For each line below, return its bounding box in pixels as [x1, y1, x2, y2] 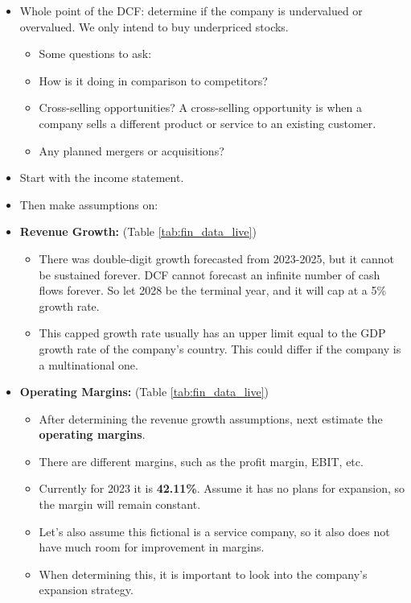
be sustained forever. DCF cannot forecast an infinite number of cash [39, 266, 380, 283]
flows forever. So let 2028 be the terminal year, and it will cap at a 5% [39, 282, 387, 299]
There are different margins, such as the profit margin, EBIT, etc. [39, 452, 364, 469]
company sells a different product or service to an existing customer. [39, 114, 376, 131]
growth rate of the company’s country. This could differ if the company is [39, 340, 401, 357]
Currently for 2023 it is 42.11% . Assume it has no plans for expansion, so [39, 480, 405, 497]
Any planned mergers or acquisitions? [39, 142, 224, 159]
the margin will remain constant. [39, 496, 201, 513]
